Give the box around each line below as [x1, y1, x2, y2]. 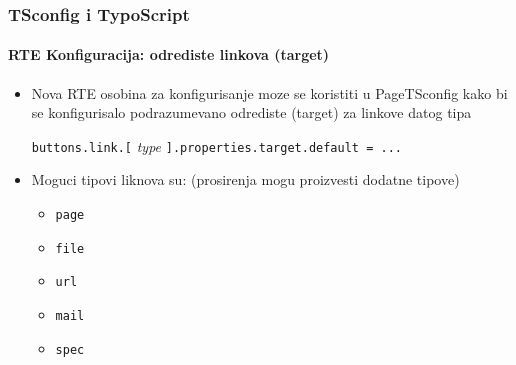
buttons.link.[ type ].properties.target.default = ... [31, 135, 402, 156]
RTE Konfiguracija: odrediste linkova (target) [8, 44, 330, 65]
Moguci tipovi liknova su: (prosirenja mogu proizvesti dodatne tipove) [31, 169, 460, 190]
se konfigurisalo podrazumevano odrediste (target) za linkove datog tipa [31, 102, 472, 123]
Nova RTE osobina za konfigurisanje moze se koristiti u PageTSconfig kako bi [31, 82, 508, 103]
